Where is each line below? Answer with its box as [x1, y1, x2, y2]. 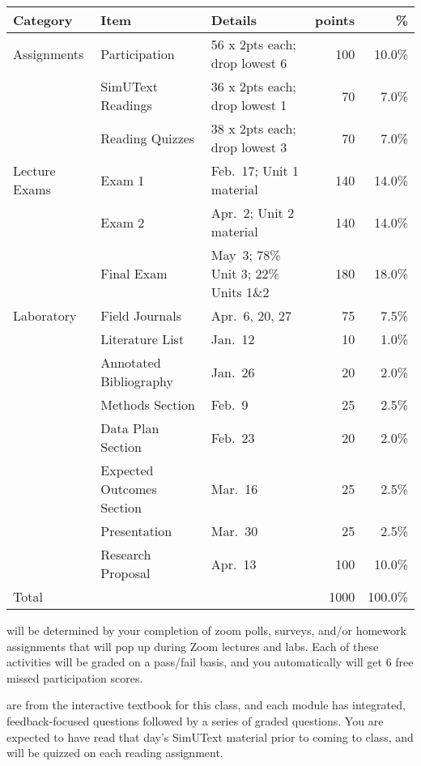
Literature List [100, 330, 185, 348]
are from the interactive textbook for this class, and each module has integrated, [6, 696, 406, 713]
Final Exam [100, 264, 168, 283]
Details [210, 11, 257, 29]
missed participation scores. [6, 669, 143, 686]
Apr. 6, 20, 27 [210, 306, 292, 325]
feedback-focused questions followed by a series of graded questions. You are [6, 712, 384, 729]
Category [13, 11, 73, 29]
